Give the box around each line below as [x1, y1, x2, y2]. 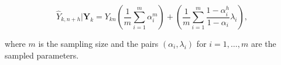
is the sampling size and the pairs [38, 37, 159, 49]
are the [251, 37, 276, 49]
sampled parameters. [5, 49, 79, 61]
